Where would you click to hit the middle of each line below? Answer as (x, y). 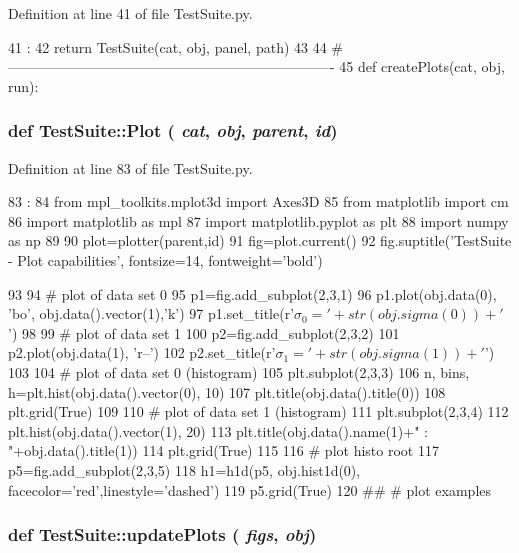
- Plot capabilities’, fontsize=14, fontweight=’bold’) (165, 259)
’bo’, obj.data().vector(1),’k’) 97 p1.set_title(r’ (151, 313)
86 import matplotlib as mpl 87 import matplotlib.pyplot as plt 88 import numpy (258, 220)
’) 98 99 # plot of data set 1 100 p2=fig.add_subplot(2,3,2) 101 (204, 332)
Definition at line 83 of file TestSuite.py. (130, 167)
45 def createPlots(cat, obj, (422, 66)
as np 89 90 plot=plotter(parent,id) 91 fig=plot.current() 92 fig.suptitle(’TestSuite (260, 240)
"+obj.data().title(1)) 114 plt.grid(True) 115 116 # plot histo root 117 (223, 450)
